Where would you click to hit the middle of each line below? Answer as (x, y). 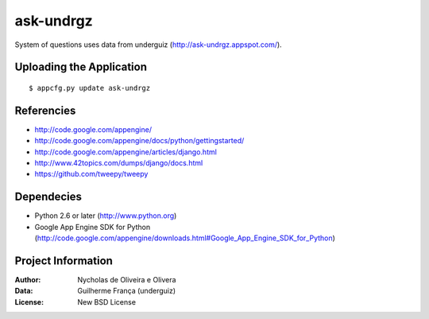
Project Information (64, 261)
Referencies (45, 110)
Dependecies (48, 197)
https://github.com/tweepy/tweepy (91, 174)
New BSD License (107, 301)
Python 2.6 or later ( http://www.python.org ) (106, 216)
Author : (28, 280)
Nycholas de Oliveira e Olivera (127, 280)
